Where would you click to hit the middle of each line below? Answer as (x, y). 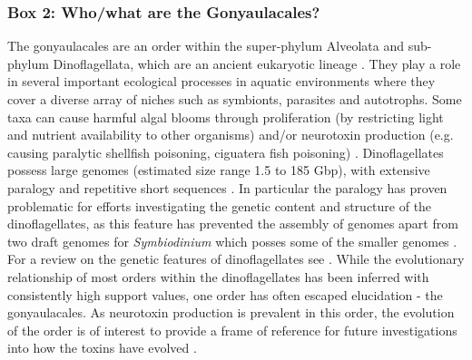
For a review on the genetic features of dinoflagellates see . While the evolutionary (236, 259)
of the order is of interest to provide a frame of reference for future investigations (232, 330)
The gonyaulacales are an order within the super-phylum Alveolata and (206, 46)
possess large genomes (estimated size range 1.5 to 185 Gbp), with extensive (219, 170)
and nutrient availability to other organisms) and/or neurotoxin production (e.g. (231, 135)
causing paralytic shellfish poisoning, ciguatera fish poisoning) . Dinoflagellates (226, 152)
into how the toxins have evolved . (102, 348)
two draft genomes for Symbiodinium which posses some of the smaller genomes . (232, 241)
